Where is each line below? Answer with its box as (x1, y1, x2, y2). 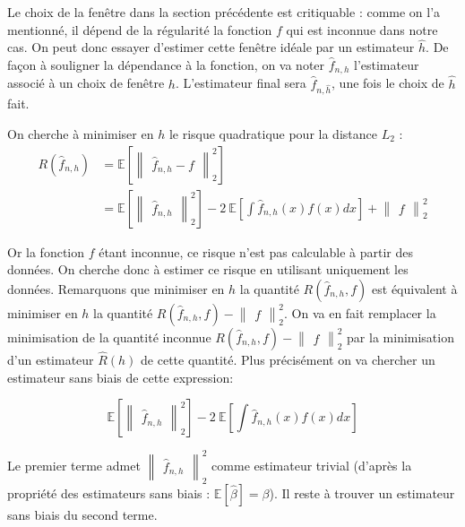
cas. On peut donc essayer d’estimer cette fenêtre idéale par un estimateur (7, 38, 415, 56)
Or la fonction (7, 242, 85, 261)
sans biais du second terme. (7, 505, 158, 523)
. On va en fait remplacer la (284, 303, 436, 322)
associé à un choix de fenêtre (7, 73, 165, 92)
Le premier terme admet (7, 455, 141, 474)
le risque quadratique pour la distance (168, 125, 377, 143)
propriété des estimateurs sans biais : (7, 483, 211, 502)
